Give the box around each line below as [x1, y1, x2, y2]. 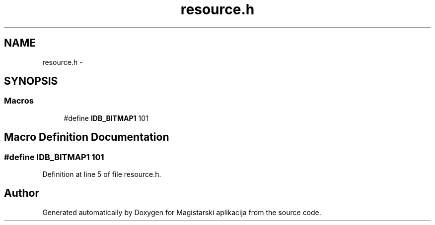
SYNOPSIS [4, 75, 58, 88]
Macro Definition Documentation [4, 131, 169, 144]
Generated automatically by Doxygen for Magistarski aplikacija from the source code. [42, 208, 321, 217]
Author [4, 187, 39, 200]
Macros [4, 96, 34, 106]
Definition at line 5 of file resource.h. [42, 170, 161, 179]
